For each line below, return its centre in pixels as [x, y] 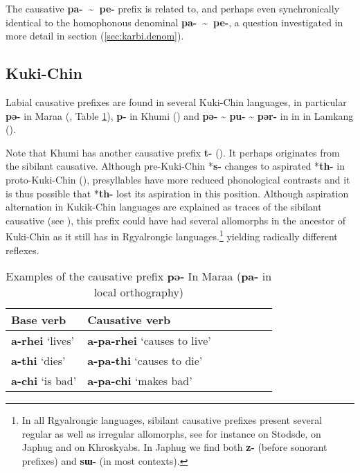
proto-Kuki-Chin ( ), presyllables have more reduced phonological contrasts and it [178, 179]
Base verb [39, 320]
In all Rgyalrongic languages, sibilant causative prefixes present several [172, 420]
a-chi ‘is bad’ [44, 381]
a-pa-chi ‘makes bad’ [140, 381]
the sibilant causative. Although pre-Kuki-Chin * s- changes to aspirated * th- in [175, 166]
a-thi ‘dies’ [38, 361]
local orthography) [139, 292]
